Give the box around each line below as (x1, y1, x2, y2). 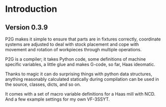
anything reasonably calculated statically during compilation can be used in (5, 76, 160, 82)
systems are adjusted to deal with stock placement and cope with (5, 41, 139, 47)
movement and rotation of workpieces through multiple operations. (5, 47, 142, 52)
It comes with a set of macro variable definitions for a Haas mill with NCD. (5, 91, 156, 97)
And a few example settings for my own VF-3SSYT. (5, 96, 110, 102)
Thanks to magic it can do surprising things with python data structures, (5, 71, 153, 77)
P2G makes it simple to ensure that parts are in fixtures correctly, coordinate (5, 36, 161, 42)
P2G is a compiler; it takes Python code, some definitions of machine (5, 56, 146, 62)
